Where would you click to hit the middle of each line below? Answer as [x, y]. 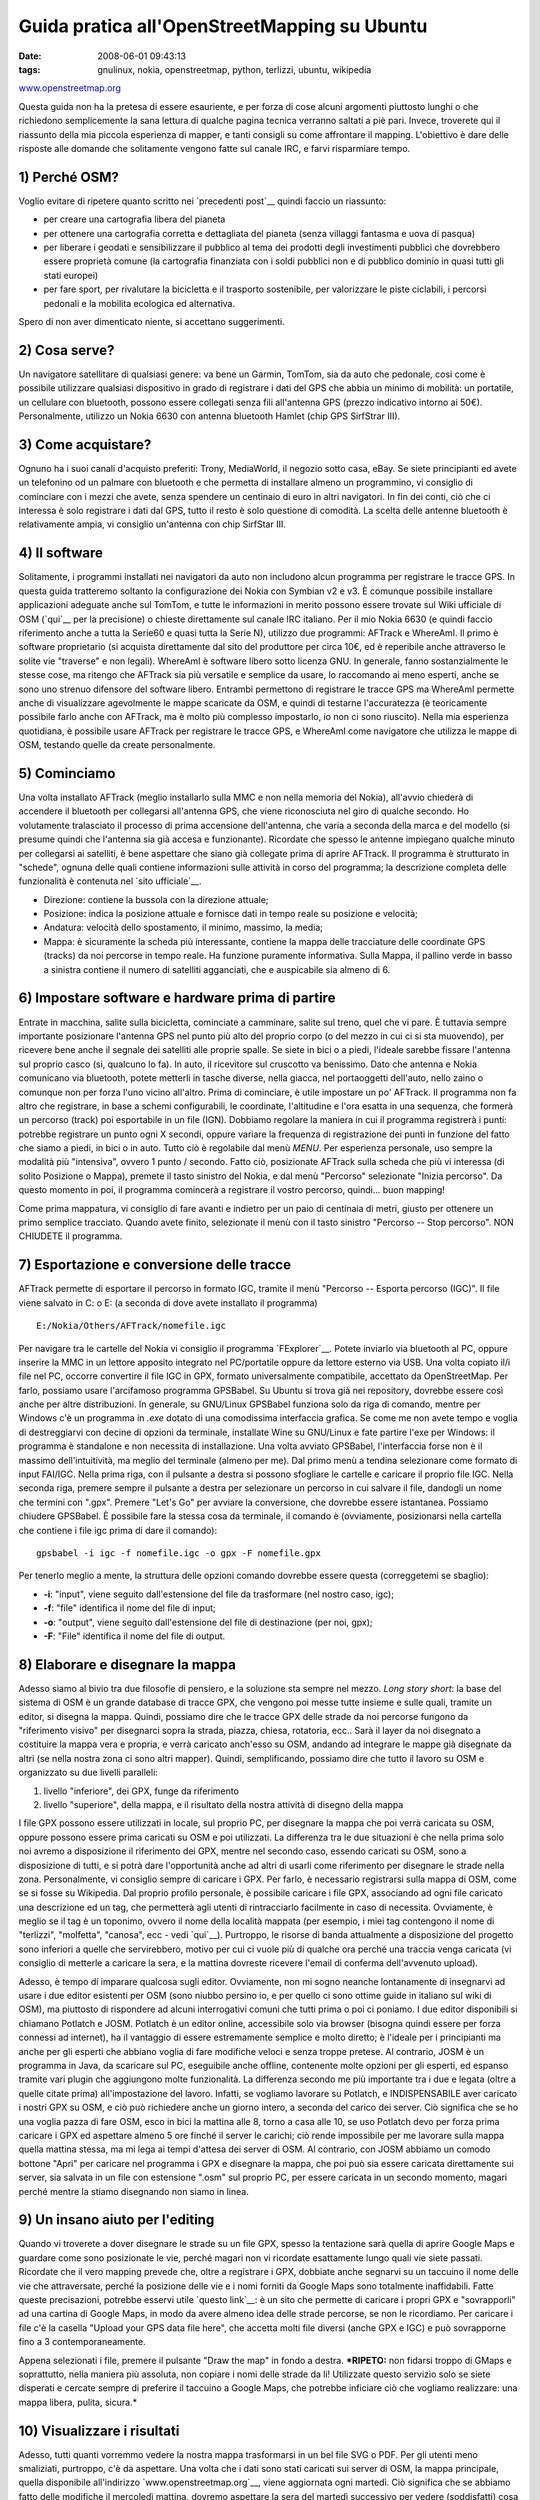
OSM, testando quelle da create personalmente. [117, 745]
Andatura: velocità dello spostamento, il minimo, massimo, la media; [183, 927]
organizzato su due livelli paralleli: [88, 1772]
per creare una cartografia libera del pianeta [134, 219]
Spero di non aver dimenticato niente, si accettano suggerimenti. [151, 321]
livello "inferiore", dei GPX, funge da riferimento [141, 1791]
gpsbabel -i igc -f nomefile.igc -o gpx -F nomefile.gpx [179, 1553]
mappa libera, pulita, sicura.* [78, 2402]
